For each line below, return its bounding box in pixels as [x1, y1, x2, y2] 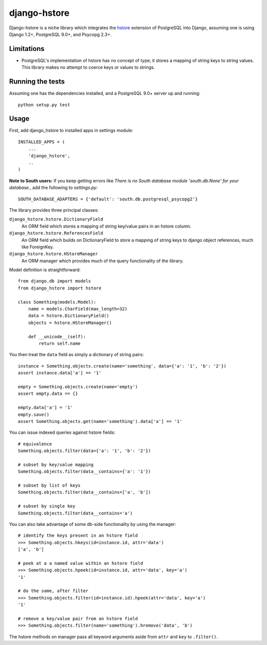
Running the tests [9, 77, 65, 86]
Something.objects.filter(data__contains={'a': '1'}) [18, 469, 151, 474]
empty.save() [18, 412, 49, 417]
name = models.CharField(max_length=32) [28, 306, 128, 312]
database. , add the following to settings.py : [9, 184, 98, 190]
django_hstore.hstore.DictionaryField [9, 217, 103, 222]
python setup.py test [18, 102, 70, 107]
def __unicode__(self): [28, 334, 86, 339]
